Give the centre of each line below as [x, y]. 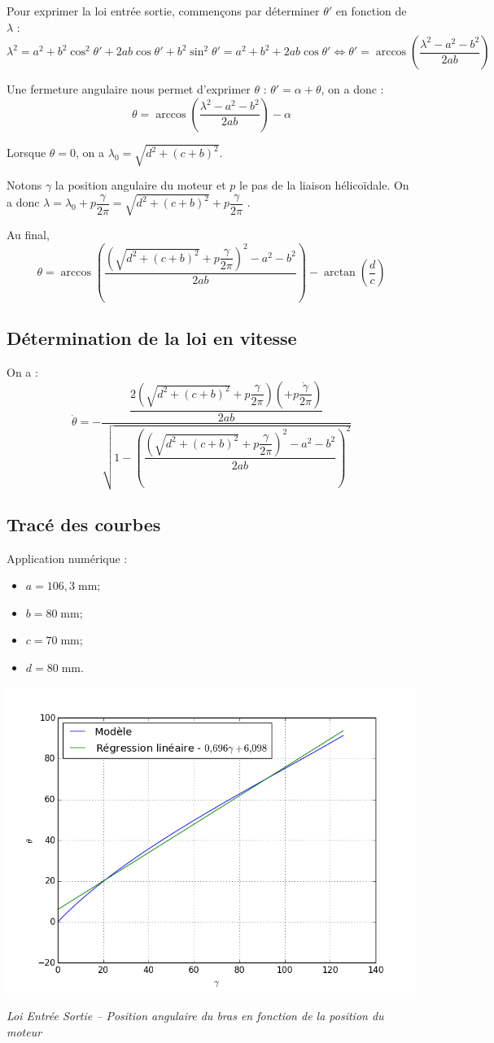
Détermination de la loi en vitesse [152, 338]
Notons [24, 185]
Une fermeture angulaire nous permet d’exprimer [129, 89]
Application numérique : [67, 558]
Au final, [28, 235]
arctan [339, 273]
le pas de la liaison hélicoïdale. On [324, 185]
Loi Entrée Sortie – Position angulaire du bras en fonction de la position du [195, 1016]
